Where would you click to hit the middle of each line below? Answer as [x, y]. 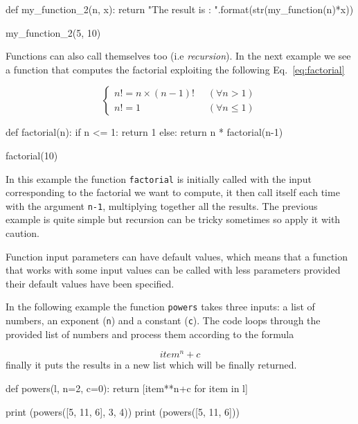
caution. [23, 233]
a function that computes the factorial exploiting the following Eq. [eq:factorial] [175, 69]
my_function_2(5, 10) [53, 32]
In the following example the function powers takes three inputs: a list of [160, 307]
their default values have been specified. [90, 283]
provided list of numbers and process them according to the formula [150, 334]
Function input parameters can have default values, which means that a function [177, 256]
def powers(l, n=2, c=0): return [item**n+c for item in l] [127, 388]
